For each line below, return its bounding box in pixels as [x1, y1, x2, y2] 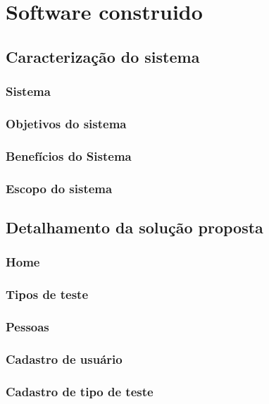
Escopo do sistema [6, 179, 113, 197]
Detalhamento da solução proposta [6, 216, 263, 238]
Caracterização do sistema [6, 45, 200, 67]
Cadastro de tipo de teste [6, 382, 154, 400]
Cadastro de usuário [6, 350, 123, 367]
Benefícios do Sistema [6, 147, 132, 164]
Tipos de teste [6, 286, 89, 303]
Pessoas [6, 317, 49, 335]
